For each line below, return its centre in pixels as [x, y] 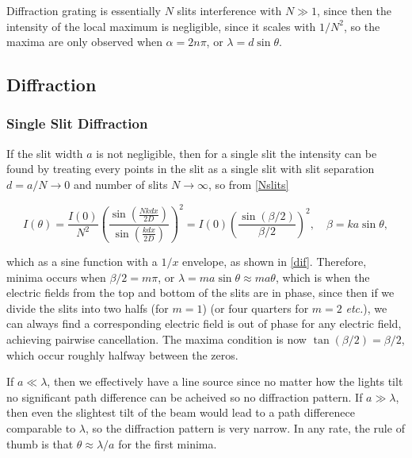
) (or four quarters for [256, 308]
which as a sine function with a [82, 261]
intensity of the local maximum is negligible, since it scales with [161, 26]
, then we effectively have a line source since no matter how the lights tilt [225, 381]
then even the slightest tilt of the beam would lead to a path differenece [181, 412]
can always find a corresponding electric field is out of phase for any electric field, [204, 323]
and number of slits [120, 184]
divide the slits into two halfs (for [88, 308]
